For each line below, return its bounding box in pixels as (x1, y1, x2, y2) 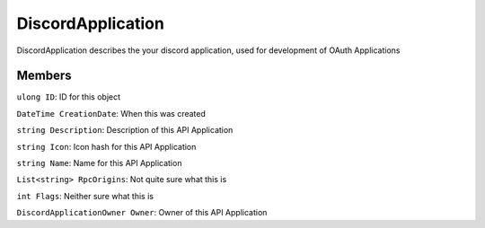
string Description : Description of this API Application (16, 125, 234, 136)
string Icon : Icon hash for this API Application (16, 141, 197, 152)
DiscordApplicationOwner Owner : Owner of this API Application (16, 207, 268, 218)
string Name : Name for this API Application (16, 158, 182, 169)
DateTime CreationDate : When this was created (16, 108, 207, 118)
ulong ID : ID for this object (16, 92, 121, 102)
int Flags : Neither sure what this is (16, 190, 154, 201)
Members (16, 68, 72, 83)
